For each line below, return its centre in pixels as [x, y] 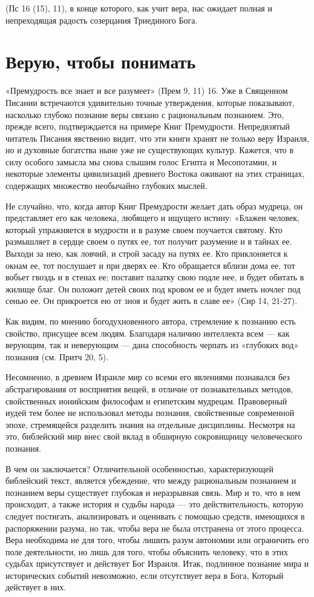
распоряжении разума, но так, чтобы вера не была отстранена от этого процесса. [155, 528]
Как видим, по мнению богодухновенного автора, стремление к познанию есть [151, 321]
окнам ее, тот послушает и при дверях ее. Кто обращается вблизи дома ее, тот [150, 265]
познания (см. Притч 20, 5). [57, 356]
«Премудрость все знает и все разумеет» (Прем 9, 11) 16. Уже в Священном [147, 91]
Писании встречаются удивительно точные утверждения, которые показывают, [150, 102]
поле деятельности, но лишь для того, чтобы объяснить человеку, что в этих [147, 551]
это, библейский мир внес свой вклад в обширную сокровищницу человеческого [154, 436]
